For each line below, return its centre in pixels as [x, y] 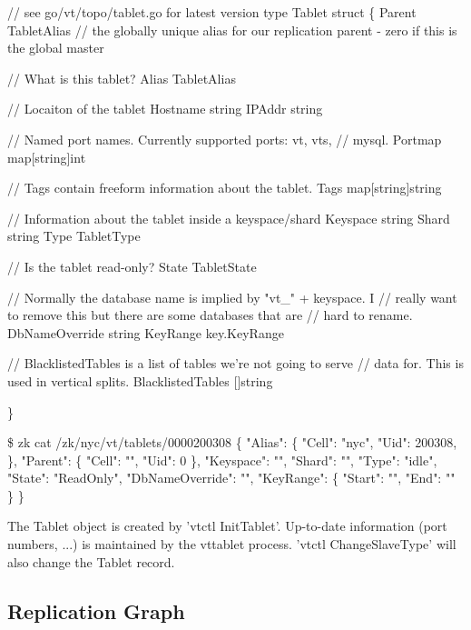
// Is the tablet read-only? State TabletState [132, 266]
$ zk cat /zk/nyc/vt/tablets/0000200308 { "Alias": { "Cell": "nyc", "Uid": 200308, [232, 442]
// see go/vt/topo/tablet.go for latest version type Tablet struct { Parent [212, 12]
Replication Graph [96, 610]
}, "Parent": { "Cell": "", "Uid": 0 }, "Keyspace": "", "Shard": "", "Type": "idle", [222, 460]
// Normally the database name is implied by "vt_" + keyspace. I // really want [232, 297]
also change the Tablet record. [91, 561]
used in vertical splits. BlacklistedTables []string [140, 380]
